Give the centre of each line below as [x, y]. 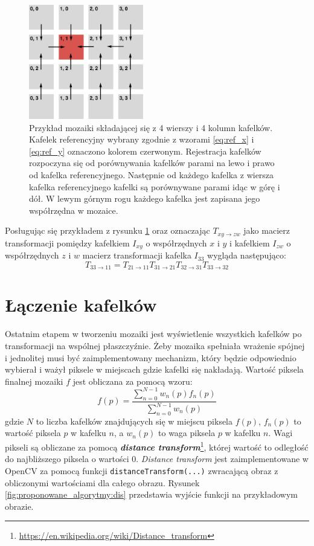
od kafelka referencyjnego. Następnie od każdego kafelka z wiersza [152, 174]
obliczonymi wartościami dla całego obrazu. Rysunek [102, 482]
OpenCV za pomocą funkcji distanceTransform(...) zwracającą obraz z [142, 470]
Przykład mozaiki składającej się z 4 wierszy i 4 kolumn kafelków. [151, 127]
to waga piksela [187, 433]
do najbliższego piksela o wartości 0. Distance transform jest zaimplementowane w [157, 459]
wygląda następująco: [247, 255]
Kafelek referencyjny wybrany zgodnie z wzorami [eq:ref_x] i [142, 139]
